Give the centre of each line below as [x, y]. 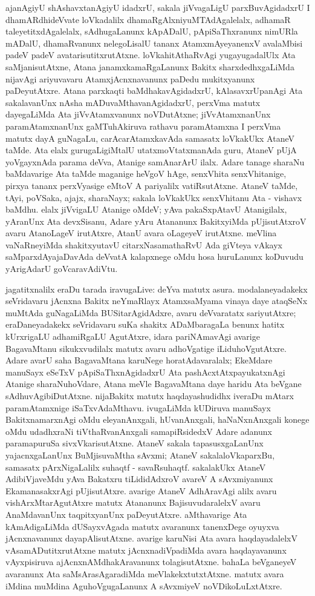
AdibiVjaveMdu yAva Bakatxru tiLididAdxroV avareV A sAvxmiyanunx [139, 479]
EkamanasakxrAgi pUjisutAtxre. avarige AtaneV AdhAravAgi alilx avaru [141, 490]
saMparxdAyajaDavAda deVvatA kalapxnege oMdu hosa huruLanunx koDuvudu [154, 257]
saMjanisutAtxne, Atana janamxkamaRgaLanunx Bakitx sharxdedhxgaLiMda [150, 66]
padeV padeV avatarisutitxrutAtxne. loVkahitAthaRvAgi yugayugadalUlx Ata [151, 55]
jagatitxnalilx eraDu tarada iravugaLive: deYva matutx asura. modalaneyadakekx [157, 289]
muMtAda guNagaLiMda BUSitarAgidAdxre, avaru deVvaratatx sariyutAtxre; [151, 312]
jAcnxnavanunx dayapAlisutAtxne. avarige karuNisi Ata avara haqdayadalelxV [151, 538]
